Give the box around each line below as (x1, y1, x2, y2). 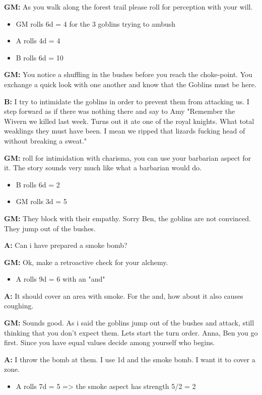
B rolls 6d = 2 (16, 179, 60, 189)
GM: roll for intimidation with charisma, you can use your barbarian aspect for (4, 152, 251, 163)
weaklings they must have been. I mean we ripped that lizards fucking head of (4, 125, 245, 136)
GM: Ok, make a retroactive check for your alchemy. (4, 256, 168, 267)
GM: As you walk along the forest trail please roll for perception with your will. (4, 2, 253, 12)
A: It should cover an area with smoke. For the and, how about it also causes (4, 290, 243, 301)
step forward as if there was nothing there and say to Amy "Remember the (4, 106, 235, 116)
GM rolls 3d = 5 (16, 196, 67, 207)
